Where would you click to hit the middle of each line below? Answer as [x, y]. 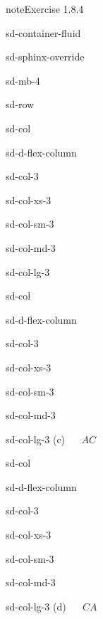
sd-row [20, 104]
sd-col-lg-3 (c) [36, 439]
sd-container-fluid [43, 32]
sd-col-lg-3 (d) [36, 606]
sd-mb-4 [23, 80]
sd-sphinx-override [45, 57]
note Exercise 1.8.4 [45, 9]
